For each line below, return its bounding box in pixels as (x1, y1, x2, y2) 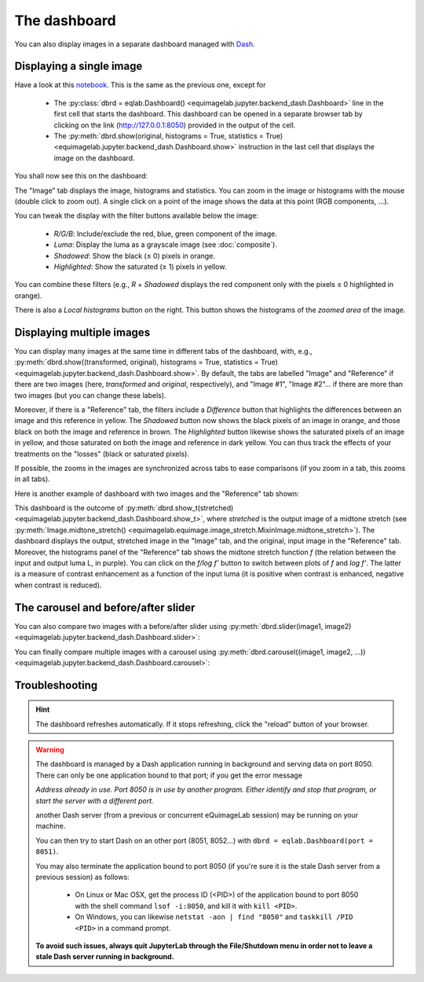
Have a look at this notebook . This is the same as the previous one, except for (14, 80, 266, 90)
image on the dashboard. (53, 153, 135, 163)
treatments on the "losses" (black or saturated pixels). (14, 449, 190, 458)
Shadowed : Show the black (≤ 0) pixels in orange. (53, 251, 216, 260)
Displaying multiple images (14, 325, 151, 339)
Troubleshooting (14, 679, 98, 692)
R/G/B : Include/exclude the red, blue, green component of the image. (53, 229, 278, 238)
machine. (35, 822, 66, 831)
